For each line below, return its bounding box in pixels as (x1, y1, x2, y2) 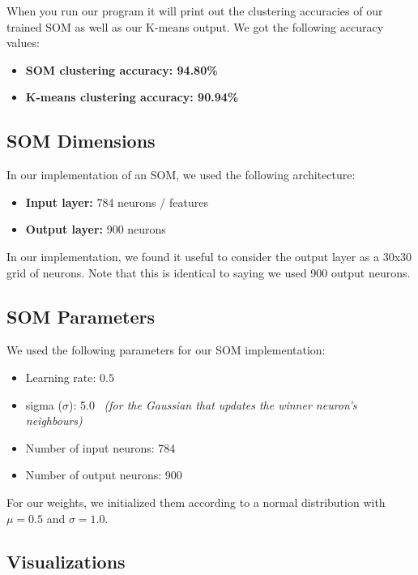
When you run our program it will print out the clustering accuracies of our (6, 2, 383, 19)
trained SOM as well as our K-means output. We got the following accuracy (6, 18, 384, 35)
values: (6, 34, 40, 51)
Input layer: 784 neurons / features (25, 193, 208, 210)
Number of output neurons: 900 (25, 466, 182, 483)
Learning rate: (25, 368, 96, 385)
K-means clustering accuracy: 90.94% (25, 88, 239, 105)
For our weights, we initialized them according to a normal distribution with (6, 493, 386, 510)
